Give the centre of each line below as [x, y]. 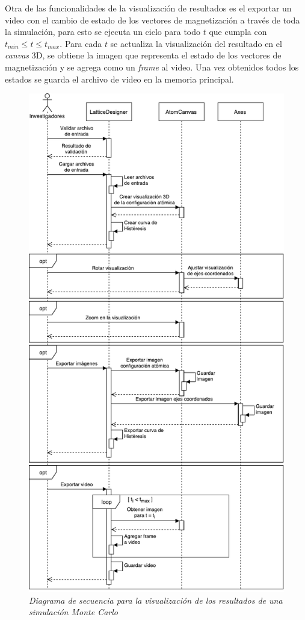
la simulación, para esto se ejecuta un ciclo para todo [103, 32]
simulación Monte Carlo [74, 612]
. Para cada [81, 43]
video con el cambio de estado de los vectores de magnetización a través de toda [152, 20]
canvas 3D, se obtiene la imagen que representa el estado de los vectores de [143, 55]
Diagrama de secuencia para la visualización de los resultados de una [156, 600]
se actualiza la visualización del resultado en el [196, 43]
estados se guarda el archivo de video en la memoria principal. [119, 79]
